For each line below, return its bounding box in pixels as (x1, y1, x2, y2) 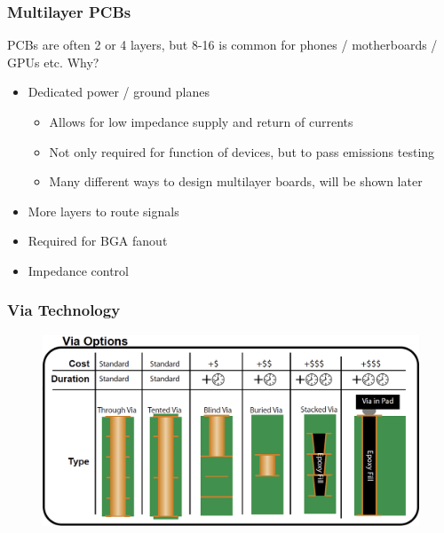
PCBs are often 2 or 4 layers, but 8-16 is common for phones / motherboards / (7, 35, 438, 54)
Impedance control (28, 261, 130, 279)
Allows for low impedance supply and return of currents (49, 113, 353, 130)
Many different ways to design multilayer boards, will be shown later (49, 172, 423, 191)
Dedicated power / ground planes (28, 82, 210, 101)
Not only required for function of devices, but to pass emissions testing (49, 142, 435, 161)
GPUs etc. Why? (7, 52, 99, 71)
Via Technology (7, 299, 121, 321)
